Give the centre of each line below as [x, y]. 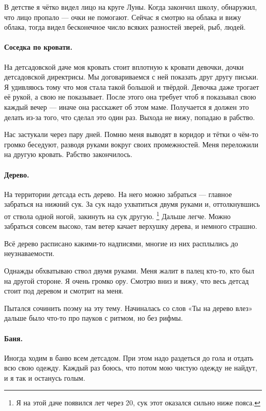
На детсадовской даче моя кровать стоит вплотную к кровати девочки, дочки [124, 66]
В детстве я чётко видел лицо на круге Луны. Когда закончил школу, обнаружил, [131, 7]
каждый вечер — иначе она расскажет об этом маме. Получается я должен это [127, 106]
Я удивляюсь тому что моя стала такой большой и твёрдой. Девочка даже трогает [132, 86]
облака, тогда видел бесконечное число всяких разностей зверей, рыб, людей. [125, 27]
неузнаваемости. [29, 253]
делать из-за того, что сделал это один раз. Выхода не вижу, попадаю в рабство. [130, 117]
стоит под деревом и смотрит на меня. [64, 291]
